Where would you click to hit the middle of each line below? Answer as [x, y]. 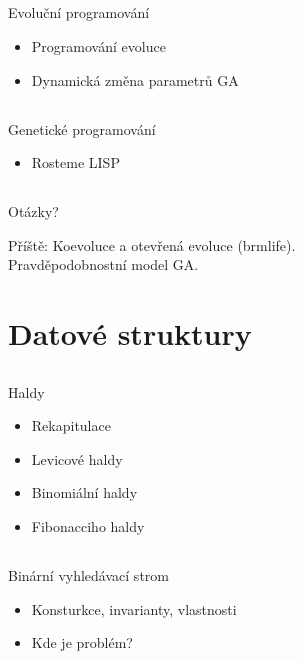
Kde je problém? [82, 642]
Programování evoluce [98, 45]
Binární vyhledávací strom [88, 575]
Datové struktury [130, 333]
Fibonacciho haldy [88, 526]
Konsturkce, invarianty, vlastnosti [134, 608]
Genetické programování [82, 128]
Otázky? [33, 211]
